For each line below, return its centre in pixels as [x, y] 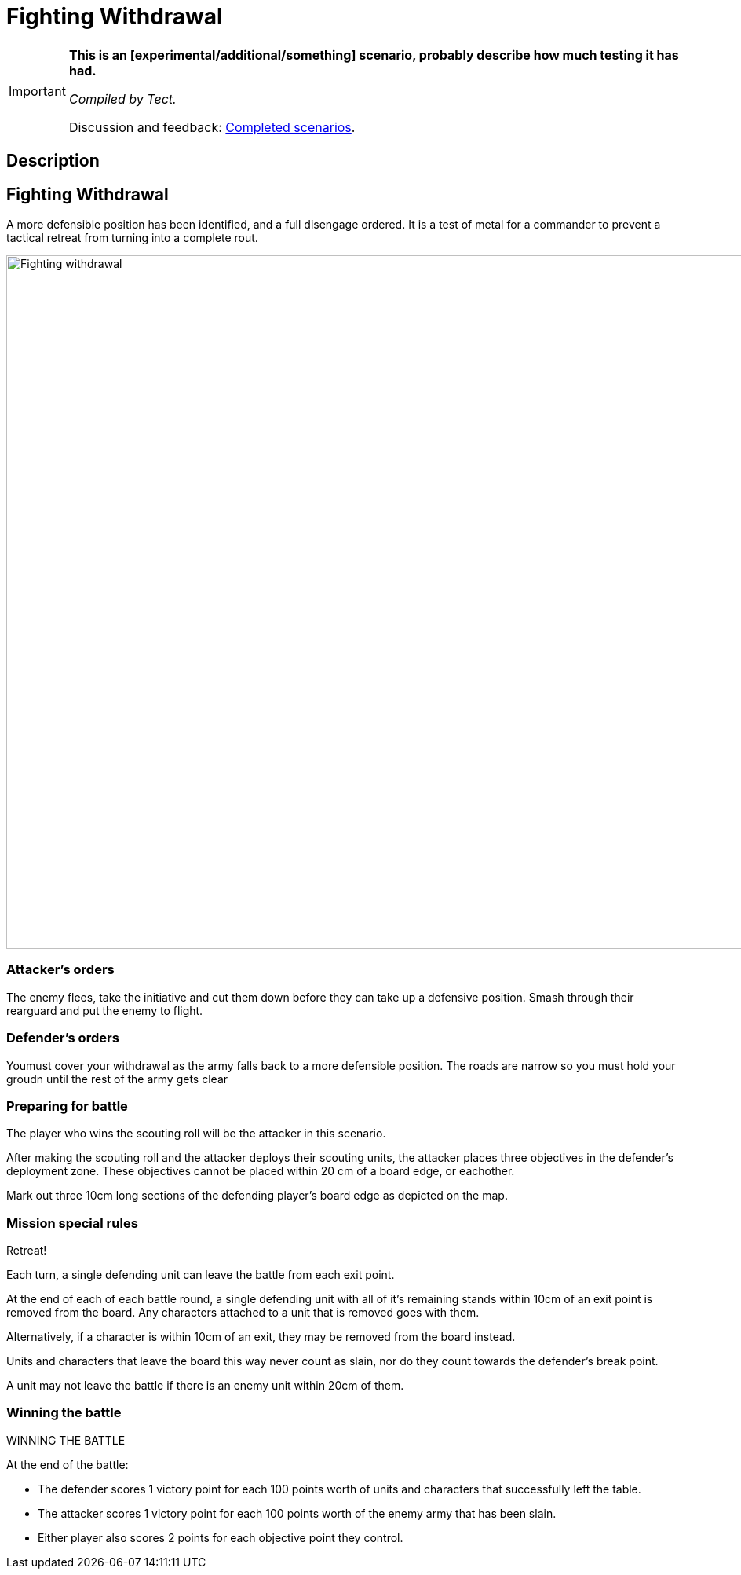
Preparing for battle [67, 1106]
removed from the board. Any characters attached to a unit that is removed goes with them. [243, 1313]
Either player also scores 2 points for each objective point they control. [221, 1537]
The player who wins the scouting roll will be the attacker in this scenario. [196, 1134]
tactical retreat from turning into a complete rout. [132, 238]
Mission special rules [72, 1223]
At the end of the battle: [68, 1464]
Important [37, 91]
